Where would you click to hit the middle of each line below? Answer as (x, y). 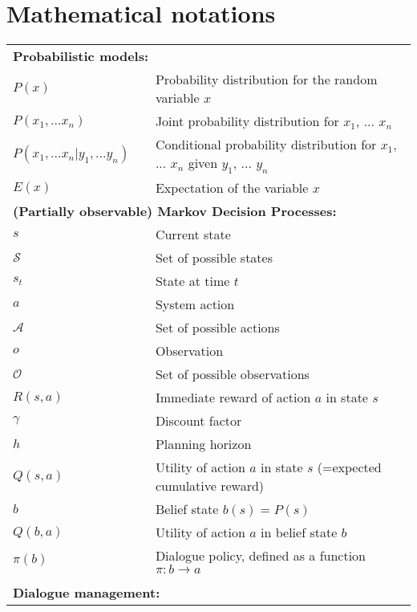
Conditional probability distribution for (266, 145)
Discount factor (198, 421)
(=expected (349, 467)
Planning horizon (203, 444)
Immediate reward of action (233, 398)
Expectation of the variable (232, 188)
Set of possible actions (217, 328)
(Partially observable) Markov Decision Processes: (175, 211)
